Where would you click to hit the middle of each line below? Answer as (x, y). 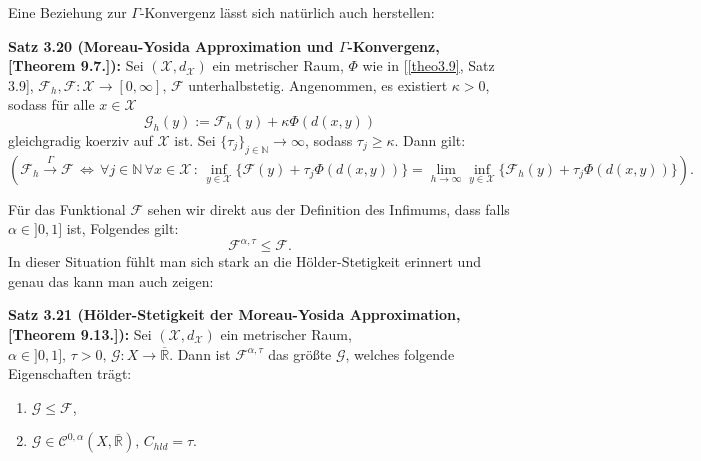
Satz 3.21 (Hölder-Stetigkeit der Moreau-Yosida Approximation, (234, 314)
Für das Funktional (67, 208)
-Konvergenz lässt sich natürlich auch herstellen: (287, 12)
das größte (300, 353)
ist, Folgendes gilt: (122, 228)
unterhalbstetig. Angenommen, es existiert (318, 84)
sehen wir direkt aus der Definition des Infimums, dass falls (328, 208)
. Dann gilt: (430, 139)
